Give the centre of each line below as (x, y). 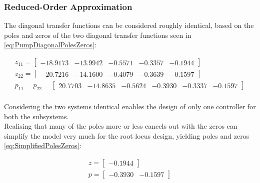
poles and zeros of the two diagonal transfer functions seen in (98, 35)
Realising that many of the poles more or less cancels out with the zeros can (121, 126)
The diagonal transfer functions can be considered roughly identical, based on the (129, 25)
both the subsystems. (36, 116)
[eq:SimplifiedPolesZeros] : (43, 145)
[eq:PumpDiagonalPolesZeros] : (50, 45)
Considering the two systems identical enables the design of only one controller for (130, 106)
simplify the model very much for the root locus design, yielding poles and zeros (127, 135)
